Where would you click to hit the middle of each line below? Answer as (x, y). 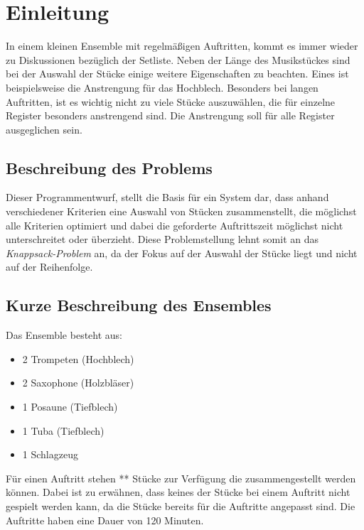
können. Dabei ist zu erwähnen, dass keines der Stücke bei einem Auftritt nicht (178, 492)
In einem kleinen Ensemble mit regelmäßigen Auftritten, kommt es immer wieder (182, 46)
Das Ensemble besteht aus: (64, 335)
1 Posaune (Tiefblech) (70, 407)
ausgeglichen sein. (44, 129)
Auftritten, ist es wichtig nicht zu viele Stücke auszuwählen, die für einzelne (171, 101)
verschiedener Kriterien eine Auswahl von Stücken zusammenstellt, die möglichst (181, 211)
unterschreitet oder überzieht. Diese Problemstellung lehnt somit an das (162, 239)
